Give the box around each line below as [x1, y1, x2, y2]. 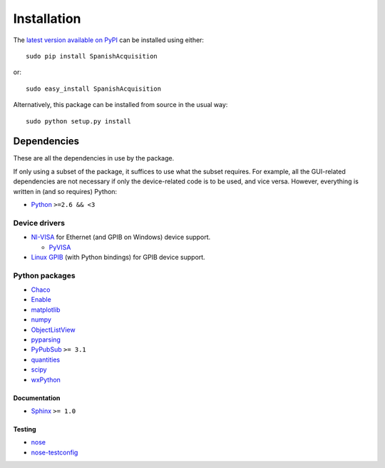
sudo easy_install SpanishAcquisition [26, 84, 162, 93]
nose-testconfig [31, 448, 78, 457]
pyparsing [31, 335, 61, 344]
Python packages [13, 270, 76, 280]
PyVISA [48, 243, 71, 251]
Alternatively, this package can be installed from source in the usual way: [13, 101, 228, 109]
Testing [13, 424, 36, 433]
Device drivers [13, 218, 66, 228]
